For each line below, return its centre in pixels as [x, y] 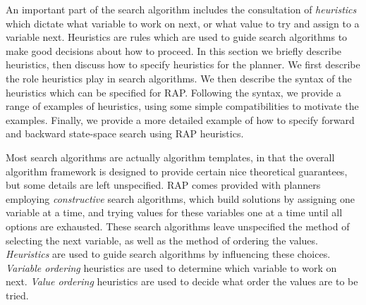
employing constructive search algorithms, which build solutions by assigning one [180, 198]
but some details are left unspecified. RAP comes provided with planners [163, 185]
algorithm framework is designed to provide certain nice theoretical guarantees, [177, 171]
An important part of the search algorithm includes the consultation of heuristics [181, 9]
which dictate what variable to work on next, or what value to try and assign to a [183, 23]
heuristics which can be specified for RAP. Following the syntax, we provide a [173, 92]
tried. [17, 295]
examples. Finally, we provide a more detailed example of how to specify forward [180, 119]
